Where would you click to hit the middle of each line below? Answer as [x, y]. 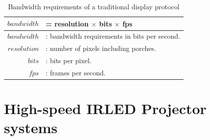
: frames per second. [76, 72]
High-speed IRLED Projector [105, 108]
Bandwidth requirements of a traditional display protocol [94, 6]
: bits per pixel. [69, 60]
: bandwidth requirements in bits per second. [113, 36]
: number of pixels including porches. [101, 48]
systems [31, 128]
